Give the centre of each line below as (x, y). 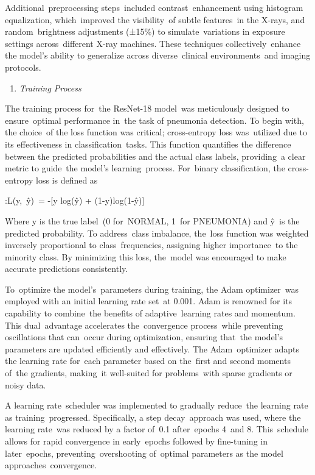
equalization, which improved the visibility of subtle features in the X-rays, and (155, 19)
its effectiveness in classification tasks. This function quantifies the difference (148, 144)
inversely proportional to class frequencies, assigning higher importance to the (151, 245)
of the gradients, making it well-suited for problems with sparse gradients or (149, 373)
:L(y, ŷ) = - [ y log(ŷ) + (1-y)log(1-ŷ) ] (75, 200)
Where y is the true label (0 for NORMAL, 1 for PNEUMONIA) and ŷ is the (152, 220)
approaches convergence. (51, 465)
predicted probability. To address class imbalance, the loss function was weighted (157, 233)
